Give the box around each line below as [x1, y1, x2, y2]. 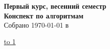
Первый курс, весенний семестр [4, 1, 107, 11]
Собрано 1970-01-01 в [4, 20, 69, 30]
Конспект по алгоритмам [4, 10, 84, 20]
